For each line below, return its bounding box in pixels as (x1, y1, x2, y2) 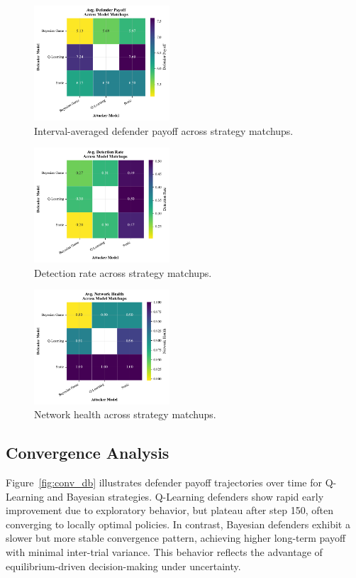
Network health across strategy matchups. (34, 407, 216, 422)
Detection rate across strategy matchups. (34, 265, 212, 280)
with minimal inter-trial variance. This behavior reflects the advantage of (6, 544, 323, 559)
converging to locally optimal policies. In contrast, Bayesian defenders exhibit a (6, 516, 350, 531)
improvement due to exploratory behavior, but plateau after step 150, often (6, 503, 333, 518)
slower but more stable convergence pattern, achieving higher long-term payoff (6, 530, 346, 545)
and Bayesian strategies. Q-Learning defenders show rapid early (47, 489, 324, 503)
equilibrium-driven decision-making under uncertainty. (6, 558, 241, 573)
